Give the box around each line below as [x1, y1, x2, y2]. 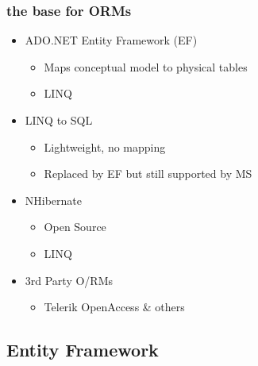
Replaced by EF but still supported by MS [44, 165, 252, 182]
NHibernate [25, 191, 83, 208]
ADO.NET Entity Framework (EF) [25, 32, 198, 48]
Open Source [44, 218, 106, 235]
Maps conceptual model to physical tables [44, 58, 248, 75]
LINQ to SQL [25, 112, 93, 128]
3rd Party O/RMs [25, 272, 114, 288]
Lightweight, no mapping [44, 138, 166, 155]
